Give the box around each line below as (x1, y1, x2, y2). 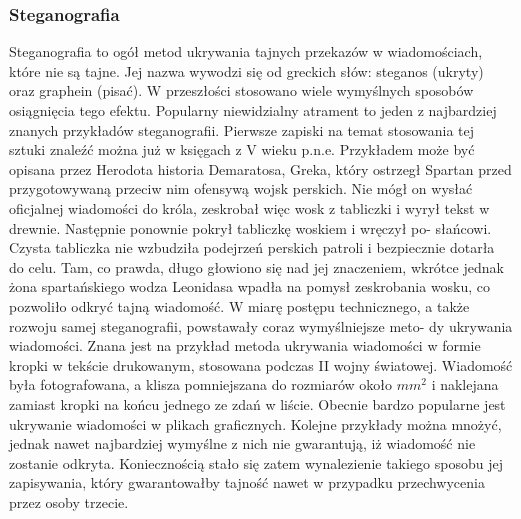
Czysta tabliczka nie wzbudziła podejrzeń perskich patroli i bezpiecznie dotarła (9, 237, 495, 258)
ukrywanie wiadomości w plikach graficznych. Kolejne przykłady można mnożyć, (9, 413, 502, 434)
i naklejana (431, 374, 499, 395)
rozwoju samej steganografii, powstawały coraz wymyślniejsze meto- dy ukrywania (9, 315, 513, 336)
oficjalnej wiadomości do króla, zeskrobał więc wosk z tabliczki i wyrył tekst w (9, 197, 490, 218)
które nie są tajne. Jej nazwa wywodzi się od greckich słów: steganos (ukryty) (9, 60, 484, 81)
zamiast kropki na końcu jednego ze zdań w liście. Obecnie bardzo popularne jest (9, 393, 506, 414)
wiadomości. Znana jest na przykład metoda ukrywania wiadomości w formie (9, 335, 481, 356)
